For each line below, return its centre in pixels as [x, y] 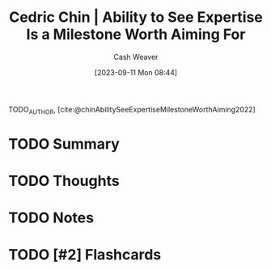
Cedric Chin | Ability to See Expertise [136, 17]
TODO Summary [64, 143]
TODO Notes [51, 218]
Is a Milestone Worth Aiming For [136, 34]
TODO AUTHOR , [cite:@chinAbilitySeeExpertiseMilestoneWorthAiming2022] [132, 110]
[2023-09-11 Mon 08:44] [136, 72]
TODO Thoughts [64, 181]
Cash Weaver [136, 57]
